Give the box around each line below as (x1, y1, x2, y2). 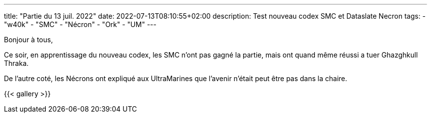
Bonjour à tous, (4, 35, 53, 44)
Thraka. (4, 59, 29, 67)
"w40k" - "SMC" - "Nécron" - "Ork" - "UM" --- (4, 20, 156, 29)
